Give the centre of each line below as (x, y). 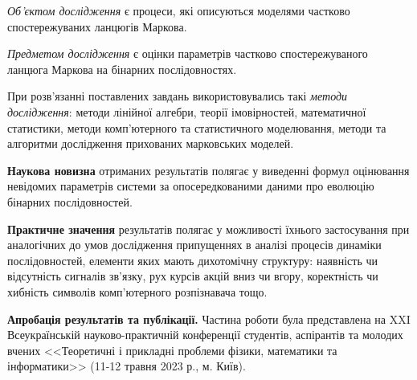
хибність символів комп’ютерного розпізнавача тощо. (137, 291)
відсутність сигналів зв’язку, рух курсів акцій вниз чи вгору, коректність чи (193, 276)
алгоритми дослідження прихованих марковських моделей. (151, 143)
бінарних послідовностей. (70, 201)
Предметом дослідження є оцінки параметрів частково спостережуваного (188, 53)
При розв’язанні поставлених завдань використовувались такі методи (178, 96)
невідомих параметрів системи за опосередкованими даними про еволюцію (191, 186)
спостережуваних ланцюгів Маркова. (97, 26)
